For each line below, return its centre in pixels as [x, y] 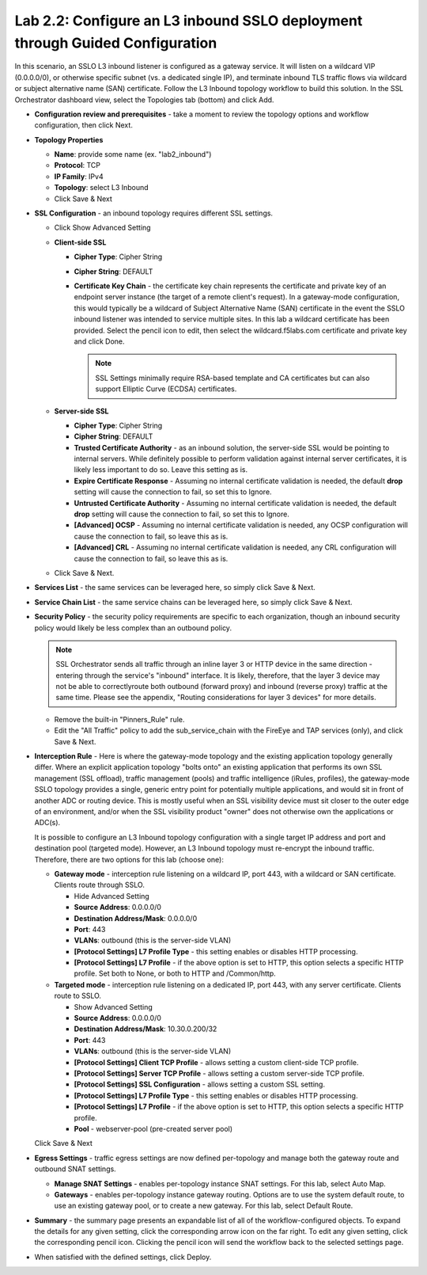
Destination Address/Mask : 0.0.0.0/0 [136, 918]
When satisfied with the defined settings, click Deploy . [123, 1257]
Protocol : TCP [77, 166]
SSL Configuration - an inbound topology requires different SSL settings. [153, 213]
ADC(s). [47, 823]
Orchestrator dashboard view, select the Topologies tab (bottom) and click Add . [144, 100]
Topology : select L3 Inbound [102, 188]
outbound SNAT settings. [75, 1169]
